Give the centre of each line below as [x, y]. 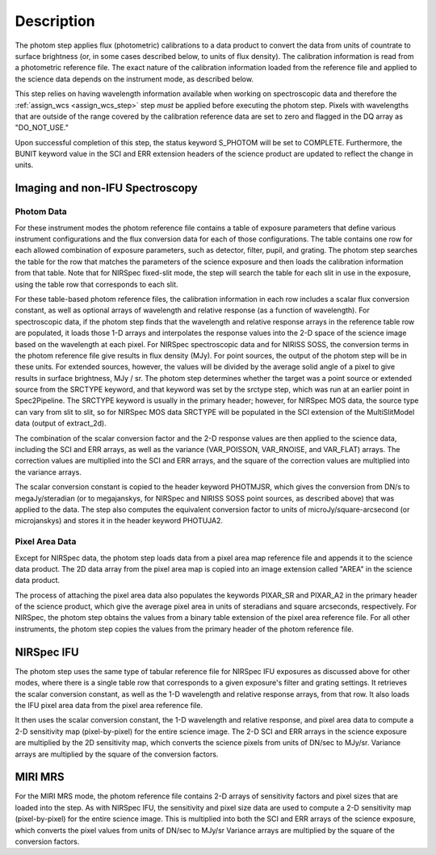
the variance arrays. [48, 472]
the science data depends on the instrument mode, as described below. [134, 79]
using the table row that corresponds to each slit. [96, 284]
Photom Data [41, 212]
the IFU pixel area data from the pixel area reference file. [109, 705]
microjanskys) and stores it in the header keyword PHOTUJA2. [119, 521]
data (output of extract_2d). [61, 423]
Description [55, 21]
